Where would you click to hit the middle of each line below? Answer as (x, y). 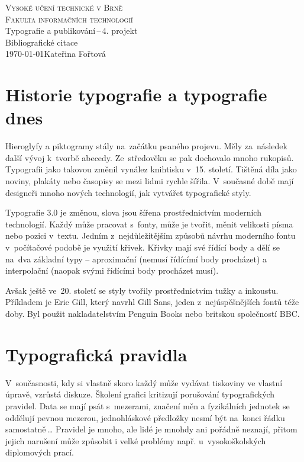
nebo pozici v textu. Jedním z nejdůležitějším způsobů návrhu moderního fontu (151, 235)
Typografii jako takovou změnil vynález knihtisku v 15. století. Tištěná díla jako (151, 169)
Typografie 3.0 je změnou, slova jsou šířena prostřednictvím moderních (133, 212)
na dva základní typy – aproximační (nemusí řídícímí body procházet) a (136, 259)
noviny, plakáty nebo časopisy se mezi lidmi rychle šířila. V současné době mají (150, 181)
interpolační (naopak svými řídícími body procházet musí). (112, 270)
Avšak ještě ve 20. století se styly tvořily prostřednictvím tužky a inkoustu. (142, 290)
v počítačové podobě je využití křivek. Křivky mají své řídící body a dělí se (143, 247)
